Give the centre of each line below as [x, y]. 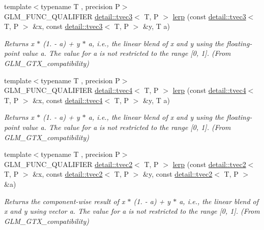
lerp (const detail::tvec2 [209, 164]
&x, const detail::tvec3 [68, 26]
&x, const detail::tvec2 [68, 174]
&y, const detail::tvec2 [178, 174]
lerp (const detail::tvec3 [209, 16]
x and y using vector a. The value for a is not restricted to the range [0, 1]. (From [132, 211]
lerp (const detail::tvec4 [209, 90]
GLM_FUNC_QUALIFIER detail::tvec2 [68, 164]
